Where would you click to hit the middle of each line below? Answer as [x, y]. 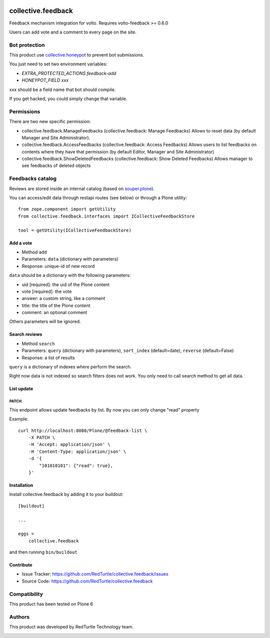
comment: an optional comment [54, 312]
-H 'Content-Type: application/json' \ [77, 451]
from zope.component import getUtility [67, 209]
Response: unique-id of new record [58, 266]
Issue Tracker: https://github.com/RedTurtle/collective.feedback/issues [95, 574]
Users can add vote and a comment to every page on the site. [73, 32]
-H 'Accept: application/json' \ [69, 444]
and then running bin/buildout [43, 552]
